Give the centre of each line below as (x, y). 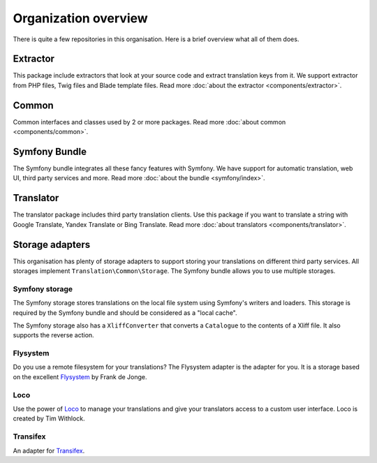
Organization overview (80, 18)
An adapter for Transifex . (49, 450)
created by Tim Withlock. (49, 418)
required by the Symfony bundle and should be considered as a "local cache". (125, 313)
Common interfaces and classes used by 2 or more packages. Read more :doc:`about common (149, 122)
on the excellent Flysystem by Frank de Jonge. (80, 376)
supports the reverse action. (53, 335)
